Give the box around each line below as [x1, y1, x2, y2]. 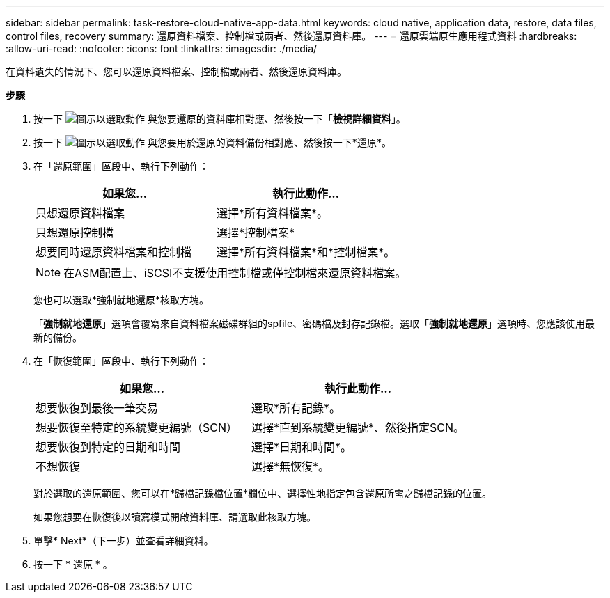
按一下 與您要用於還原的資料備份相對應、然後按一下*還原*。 [33, 136, 391, 148]
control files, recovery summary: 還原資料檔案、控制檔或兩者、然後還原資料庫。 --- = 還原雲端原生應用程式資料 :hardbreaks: [6, 30, 577, 42]
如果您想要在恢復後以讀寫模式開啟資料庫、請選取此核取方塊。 [33, 511, 316, 523]
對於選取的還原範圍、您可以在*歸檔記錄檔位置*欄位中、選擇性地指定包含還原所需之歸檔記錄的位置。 [33, 487, 492, 499]
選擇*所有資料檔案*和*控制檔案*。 [217, 245, 396, 259]
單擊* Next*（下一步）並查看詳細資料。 [33, 535, 214, 546]
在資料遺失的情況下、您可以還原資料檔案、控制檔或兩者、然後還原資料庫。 [6, 65, 347, 77]
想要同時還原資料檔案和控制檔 [36, 245, 192, 259]
